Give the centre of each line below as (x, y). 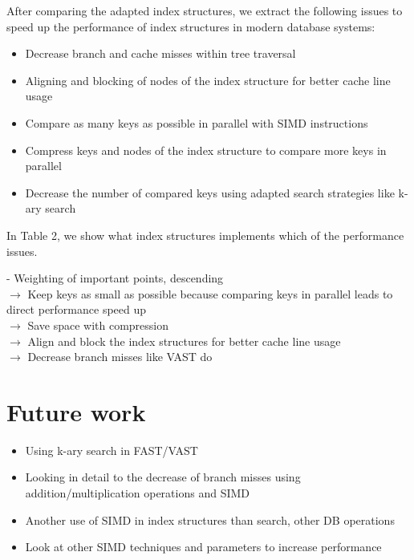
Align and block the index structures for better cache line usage (184, 341)
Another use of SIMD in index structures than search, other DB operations (210, 519)
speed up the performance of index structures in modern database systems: (191, 26)
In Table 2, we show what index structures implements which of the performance (205, 235)
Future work (76, 411)
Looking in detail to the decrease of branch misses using (163, 477)
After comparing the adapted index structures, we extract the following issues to (205, 10)
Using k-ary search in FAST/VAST (112, 450)
